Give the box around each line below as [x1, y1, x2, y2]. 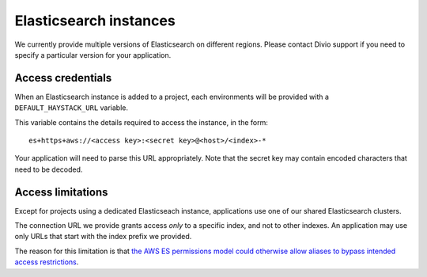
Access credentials [14, 71, 112, 85]
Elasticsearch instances [14, 12, 176, 29]
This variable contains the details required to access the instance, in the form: [14, 117, 268, 127]
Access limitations [14, 185, 108, 199]
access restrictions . [14, 257, 79, 267]
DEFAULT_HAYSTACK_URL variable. [14, 103, 128, 112]
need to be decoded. [14, 165, 83, 174]
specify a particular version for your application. [14, 50, 172, 59]
